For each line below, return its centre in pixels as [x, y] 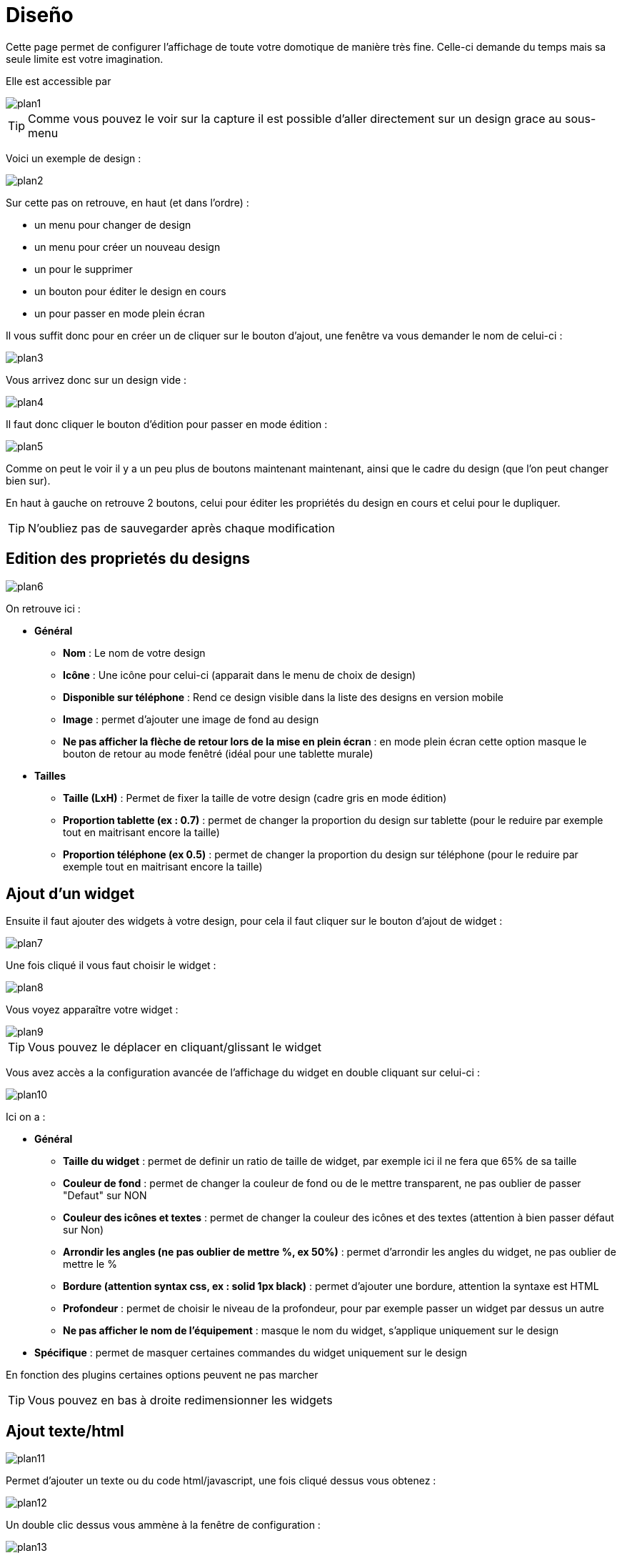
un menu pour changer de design [113, 224]
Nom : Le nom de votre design [134, 653]
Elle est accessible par [59, 81]
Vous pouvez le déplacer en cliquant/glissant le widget [175, 1047]
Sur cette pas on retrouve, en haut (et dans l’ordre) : [127, 202]
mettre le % [90, 1264]
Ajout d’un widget [70, 894]
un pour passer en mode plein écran [120, 313]
